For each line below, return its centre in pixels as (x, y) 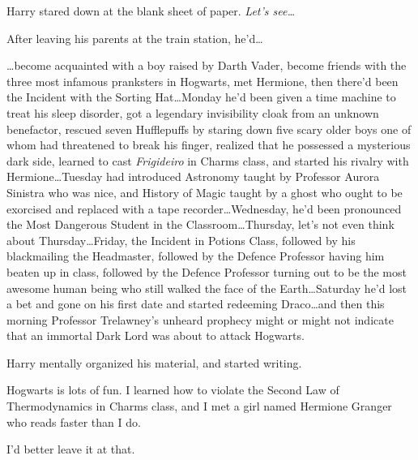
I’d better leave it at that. (71, 449)
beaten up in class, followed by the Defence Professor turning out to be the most (207, 271)
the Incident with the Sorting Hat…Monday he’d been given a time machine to (201, 97)
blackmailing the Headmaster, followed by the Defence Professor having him (196, 256)
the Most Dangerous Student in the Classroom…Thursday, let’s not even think (200, 224)
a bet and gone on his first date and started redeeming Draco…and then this (196, 304)
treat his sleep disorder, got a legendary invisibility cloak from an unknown (193, 112)
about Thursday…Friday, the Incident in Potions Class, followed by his (181, 240)
